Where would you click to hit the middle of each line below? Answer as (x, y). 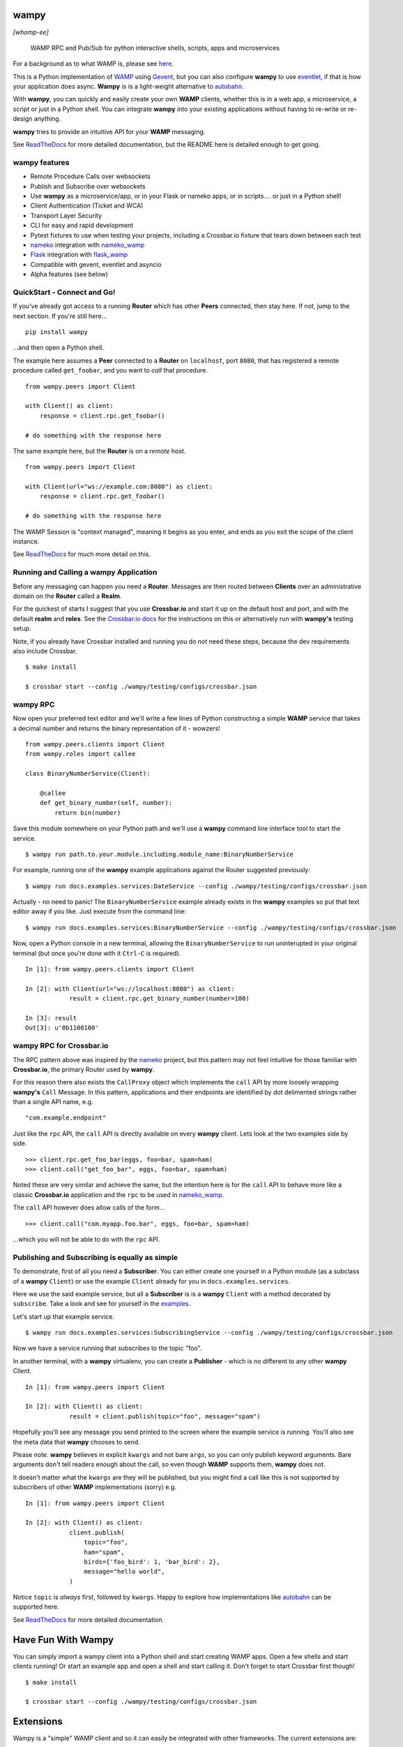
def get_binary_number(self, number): (106, 803)
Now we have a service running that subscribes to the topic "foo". (107, 1348)
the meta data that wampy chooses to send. (76, 1442)
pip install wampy (57, 332)
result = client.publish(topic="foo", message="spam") (165, 1416)
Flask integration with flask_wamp (79, 254)
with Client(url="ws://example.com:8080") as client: (119, 487)
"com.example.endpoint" (66, 1118)
